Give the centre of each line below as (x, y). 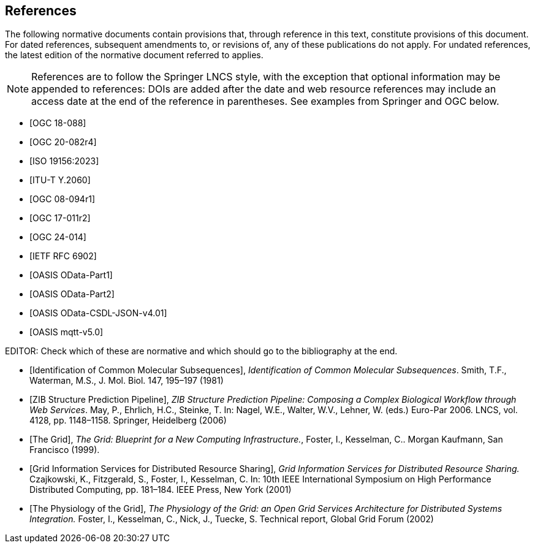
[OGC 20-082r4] (63, 142)
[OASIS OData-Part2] (72, 294)
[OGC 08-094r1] (62, 199)
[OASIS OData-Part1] (71, 275)
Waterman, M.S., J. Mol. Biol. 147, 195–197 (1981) (127, 381)
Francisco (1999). (65, 450)
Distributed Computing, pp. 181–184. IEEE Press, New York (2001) (161, 490)
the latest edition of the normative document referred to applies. (134, 55)
